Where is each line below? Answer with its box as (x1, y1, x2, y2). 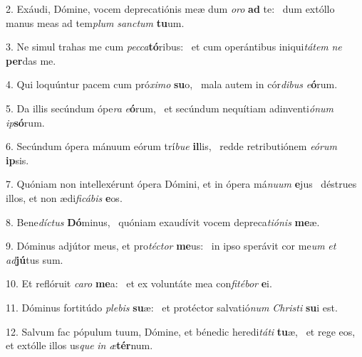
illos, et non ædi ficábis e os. (6, 190, 123, 205)
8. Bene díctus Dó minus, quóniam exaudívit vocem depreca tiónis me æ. (6, 214, 320, 229)
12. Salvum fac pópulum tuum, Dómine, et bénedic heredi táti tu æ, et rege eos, (6, 324, 356, 339)
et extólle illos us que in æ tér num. (6, 338, 153, 353)
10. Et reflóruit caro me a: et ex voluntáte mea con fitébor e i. (6, 276, 272, 291)
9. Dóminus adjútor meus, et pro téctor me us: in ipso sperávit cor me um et (6, 238, 336, 253)
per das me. (6, 53, 56, 68)
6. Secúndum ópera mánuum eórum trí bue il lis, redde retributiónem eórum (6, 139, 337, 154)
